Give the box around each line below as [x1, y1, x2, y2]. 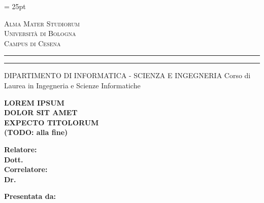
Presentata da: [4, 191, 56, 201]
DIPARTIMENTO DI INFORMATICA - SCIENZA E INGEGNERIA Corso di [4, 70, 251, 81]
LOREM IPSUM [4, 97, 64, 108]
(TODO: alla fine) [4, 127, 68, 138]
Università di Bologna [4, 28, 76, 39]
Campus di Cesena [4, 38, 61, 48]
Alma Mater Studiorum [4, 18, 80, 28]
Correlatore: [4, 164, 48, 175]
